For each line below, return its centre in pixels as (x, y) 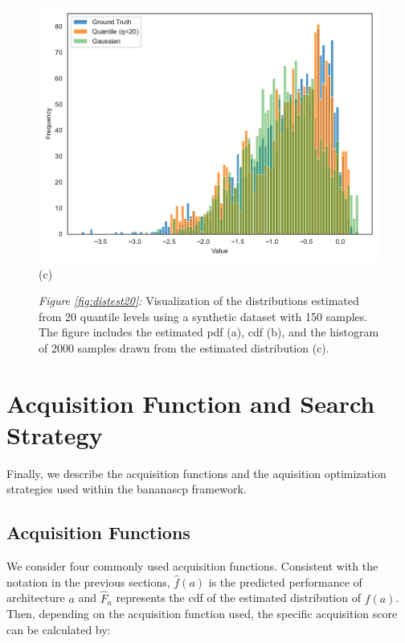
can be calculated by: (59, 629)
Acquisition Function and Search (191, 403)
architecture (36, 598)
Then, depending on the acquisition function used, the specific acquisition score (202, 614)
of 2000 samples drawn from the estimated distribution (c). (184, 347)
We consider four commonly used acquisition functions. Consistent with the (192, 566)
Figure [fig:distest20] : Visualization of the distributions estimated (199, 301)
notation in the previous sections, (88, 581)
